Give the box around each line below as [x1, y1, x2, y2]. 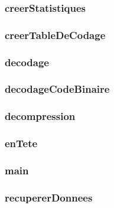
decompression [5, 109, 76, 123]
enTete [5, 136, 38, 151]
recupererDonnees [5, 190, 93, 204]
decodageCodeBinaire [5, 82, 110, 96]
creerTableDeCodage [5, 27, 106, 42]
